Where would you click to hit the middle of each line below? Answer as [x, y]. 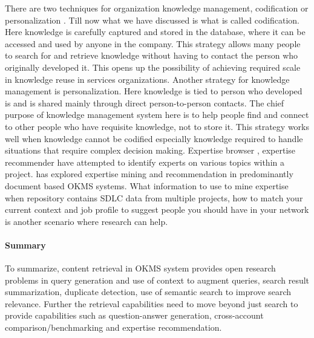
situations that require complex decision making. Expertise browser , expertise [150, 150]
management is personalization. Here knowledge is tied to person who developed [154, 91]
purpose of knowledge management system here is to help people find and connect [157, 115]
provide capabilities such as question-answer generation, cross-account [134, 315]
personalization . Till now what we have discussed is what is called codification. [152, 20]
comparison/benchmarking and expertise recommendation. [113, 327]
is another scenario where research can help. [87, 221]
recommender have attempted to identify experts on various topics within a [145, 162]
